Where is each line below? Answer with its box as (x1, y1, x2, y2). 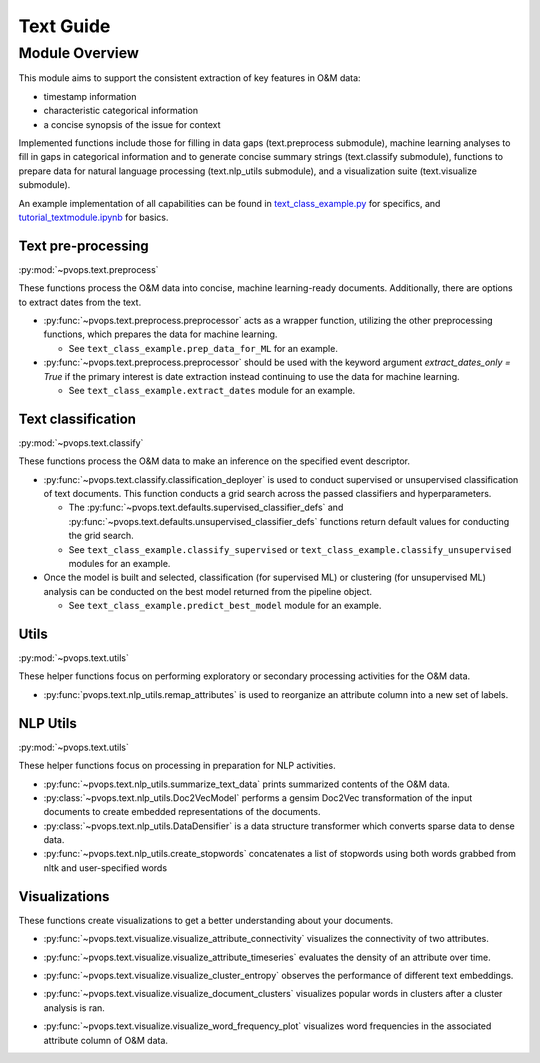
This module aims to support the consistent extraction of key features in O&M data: (18, 72, 361, 84)
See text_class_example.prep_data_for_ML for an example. (68, 342, 339, 354)
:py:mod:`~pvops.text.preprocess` (18, 263, 159, 275)
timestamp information (43, 90, 137, 102)
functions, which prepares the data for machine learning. (43, 328, 278, 340)
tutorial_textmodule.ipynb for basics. (18, 211, 169, 223)
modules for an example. (68, 557, 171, 569)
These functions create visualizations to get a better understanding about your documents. (18, 914, 394, 926)
